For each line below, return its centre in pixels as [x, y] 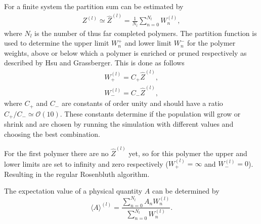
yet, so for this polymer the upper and [188, 153]
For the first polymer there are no [56, 153]
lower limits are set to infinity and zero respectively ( [86, 163]
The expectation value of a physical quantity [73, 191]
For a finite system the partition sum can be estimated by [94, 6]
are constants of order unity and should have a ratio [142, 103]
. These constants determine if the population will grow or [150, 113]
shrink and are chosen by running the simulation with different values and [119, 124]
